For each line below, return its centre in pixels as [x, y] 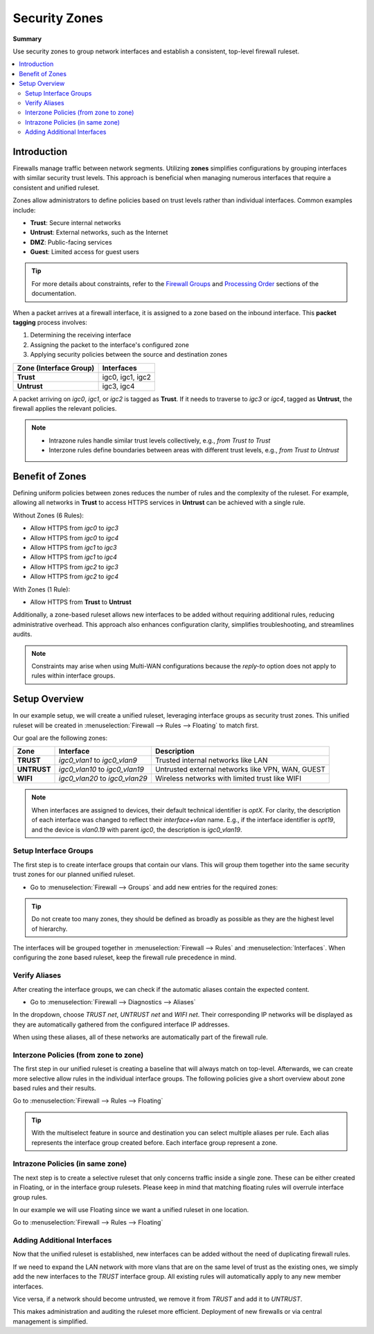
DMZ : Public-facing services [71, 242]
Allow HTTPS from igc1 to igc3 [73, 548]
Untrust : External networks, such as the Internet [99, 233]
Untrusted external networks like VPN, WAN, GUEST [240, 770]
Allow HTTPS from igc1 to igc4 [74, 557]
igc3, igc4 [118, 386]
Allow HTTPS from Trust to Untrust [81, 602]
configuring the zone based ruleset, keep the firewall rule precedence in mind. [125, 958]
